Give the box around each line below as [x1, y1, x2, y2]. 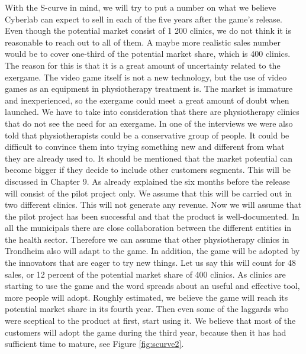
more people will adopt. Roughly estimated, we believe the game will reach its [5, 291, 288, 303]
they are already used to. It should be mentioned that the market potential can [5, 152, 292, 164]
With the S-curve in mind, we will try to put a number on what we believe [5, 1, 276, 13]
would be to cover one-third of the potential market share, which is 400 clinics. [5, 47, 291, 60]
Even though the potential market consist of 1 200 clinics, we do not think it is [5, 24, 291, 37]
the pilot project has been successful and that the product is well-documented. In [5, 210, 299, 222]
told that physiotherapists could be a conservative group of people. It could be [5, 128, 289, 141]
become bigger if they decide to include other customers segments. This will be [5, 163, 291, 176]
